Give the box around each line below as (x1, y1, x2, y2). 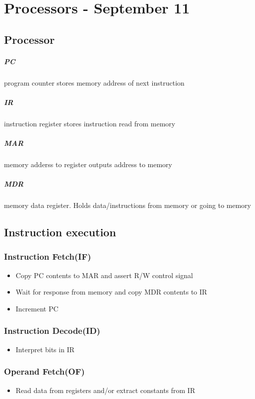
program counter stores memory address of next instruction (4, 77, 185, 88)
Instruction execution (4, 224, 116, 240)
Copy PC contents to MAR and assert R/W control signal (15, 270, 193, 280)
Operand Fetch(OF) (4, 365, 85, 378)
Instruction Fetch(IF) (4, 250, 91, 263)
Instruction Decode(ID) (4, 324, 101, 337)
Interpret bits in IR (15, 344, 74, 354)
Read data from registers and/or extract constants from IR (15, 385, 195, 395)
